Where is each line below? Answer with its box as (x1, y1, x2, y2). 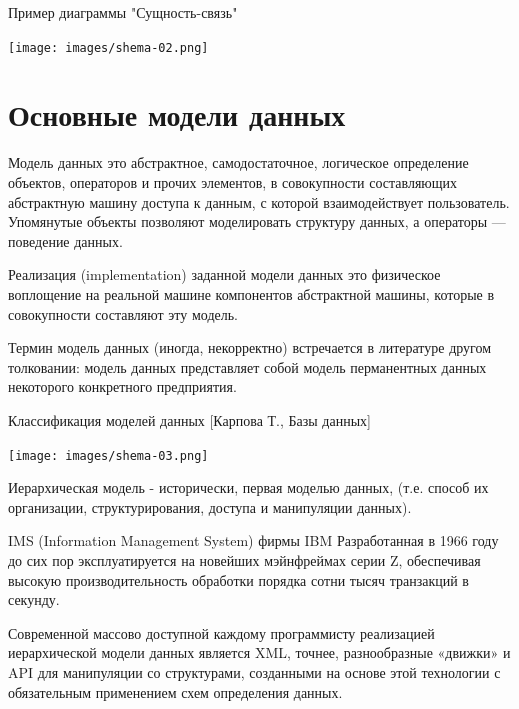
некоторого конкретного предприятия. (8, 376, 237, 397)
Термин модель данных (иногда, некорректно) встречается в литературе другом (8, 337, 492, 358)
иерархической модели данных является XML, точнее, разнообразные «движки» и (8, 642, 511, 663)
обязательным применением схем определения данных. (8, 681, 343, 702)
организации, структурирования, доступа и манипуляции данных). (8, 496, 412, 517)
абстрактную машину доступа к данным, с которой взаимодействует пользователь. (8, 191, 510, 212)
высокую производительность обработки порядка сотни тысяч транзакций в (8, 569, 469, 590)
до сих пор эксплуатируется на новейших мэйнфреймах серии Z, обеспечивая (8, 549, 481, 570)
